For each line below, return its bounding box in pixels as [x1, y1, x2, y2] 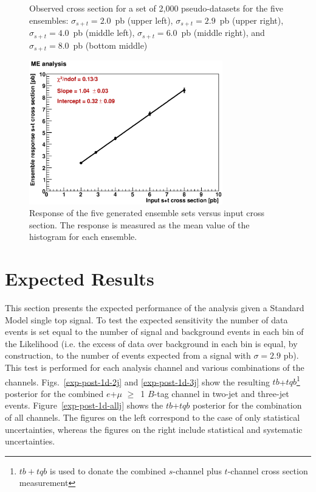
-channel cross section [227, 464, 308, 477]
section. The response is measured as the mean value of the [29, 218, 250, 231]
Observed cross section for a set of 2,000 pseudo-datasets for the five [29, 2, 283, 14]
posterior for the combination [192, 399, 302, 412]
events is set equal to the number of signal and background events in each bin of [5, 325, 304, 338]
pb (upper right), [219, 13, 284, 26]
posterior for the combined [5, 387, 104, 399]
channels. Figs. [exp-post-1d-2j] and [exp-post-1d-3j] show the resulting [5, 375, 270, 388]
